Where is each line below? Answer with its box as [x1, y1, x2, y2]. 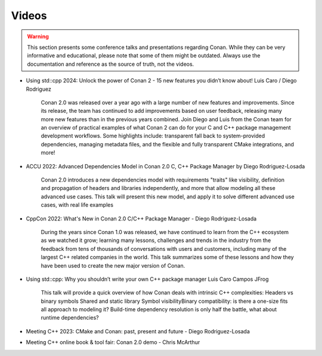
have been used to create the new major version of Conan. [41, 262, 185, 269]
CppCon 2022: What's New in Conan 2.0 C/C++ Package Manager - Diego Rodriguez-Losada [26, 215, 257, 222]
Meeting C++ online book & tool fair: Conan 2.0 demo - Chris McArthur [26, 339, 200, 346]
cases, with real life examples [41, 201, 113, 208]
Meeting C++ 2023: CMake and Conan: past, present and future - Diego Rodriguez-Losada [26, 327, 250, 334]
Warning [27, 33, 49, 40]
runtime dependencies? [41, 314, 99, 321]
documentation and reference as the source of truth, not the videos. [27, 60, 194, 67]
